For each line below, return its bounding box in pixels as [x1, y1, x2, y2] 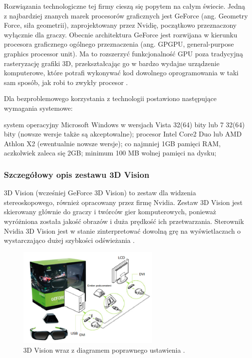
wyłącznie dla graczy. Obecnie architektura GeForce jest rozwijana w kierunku [4, 29, 237, 39]
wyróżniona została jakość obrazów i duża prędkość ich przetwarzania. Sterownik [4, 216, 244, 226]
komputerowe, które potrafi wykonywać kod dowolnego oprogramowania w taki [4, 68, 239, 78]
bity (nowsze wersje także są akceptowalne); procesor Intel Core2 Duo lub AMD [4, 129, 242, 139]
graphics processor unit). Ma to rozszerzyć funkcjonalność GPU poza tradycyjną [4, 48, 243, 58]
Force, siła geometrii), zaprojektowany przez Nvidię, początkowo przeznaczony [4, 20, 237, 30]
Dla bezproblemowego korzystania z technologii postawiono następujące [4, 93, 217, 103]
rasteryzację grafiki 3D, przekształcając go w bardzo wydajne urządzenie [4, 58, 219, 68]
